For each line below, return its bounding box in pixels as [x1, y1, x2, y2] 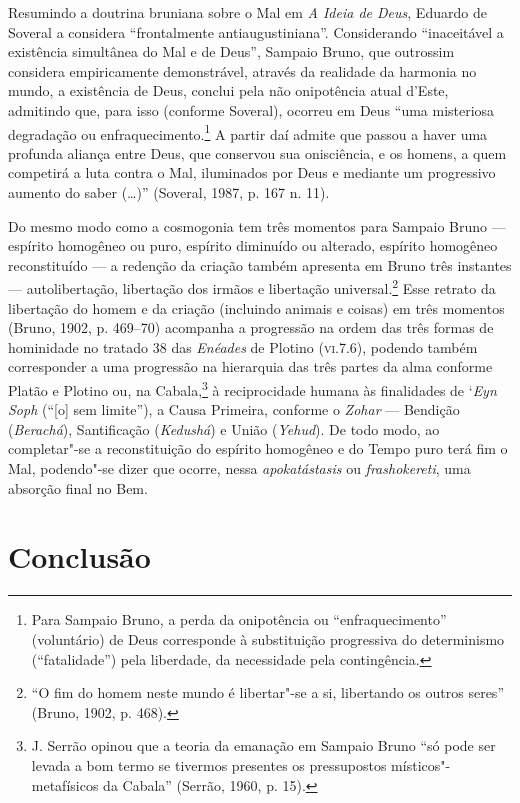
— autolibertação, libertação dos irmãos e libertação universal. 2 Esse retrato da [8, 275, 496, 299]
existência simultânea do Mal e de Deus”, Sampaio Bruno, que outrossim [8, 41, 455, 62]
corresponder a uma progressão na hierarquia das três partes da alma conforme [8, 356, 493, 377]
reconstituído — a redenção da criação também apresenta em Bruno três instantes [8, 254, 512, 275]
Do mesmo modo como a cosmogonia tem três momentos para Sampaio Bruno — [8, 215, 506, 236]
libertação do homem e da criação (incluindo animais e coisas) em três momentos [8, 297, 505, 318]
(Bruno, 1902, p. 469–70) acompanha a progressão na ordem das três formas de [8, 317, 494, 338]
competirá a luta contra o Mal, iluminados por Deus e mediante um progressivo [8, 162, 496, 183]
